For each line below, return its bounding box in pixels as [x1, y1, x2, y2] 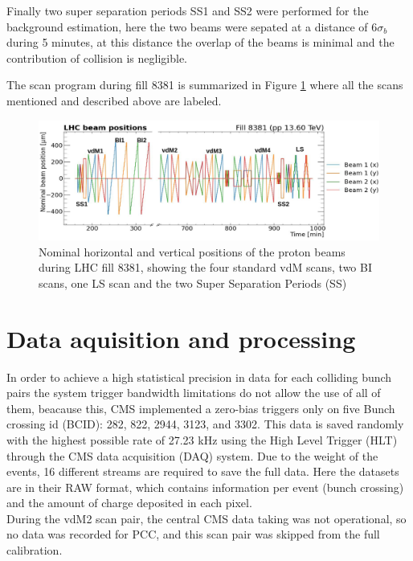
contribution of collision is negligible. [6, 49, 188, 66]
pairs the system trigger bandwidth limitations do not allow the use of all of [6, 384, 381, 401]
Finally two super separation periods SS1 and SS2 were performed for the [6, 2, 369, 18]
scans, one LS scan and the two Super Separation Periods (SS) [39, 274, 347, 291]
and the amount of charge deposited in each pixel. [6, 494, 252, 511]
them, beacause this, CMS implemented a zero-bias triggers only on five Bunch [6, 399, 395, 416]
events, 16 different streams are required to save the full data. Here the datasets [6, 463, 399, 480]
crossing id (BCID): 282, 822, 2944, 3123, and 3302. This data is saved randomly [6, 416, 404, 432]
